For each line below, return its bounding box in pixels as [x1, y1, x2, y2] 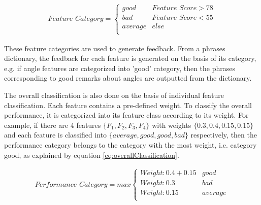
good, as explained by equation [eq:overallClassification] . [4, 149, 179, 160]
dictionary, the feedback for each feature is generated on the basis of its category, [4, 53, 256, 63]
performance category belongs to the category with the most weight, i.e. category [4, 140, 257, 150]
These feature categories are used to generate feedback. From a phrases [4, 43, 225, 53]
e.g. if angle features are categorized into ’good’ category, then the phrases [4, 62, 236, 73]
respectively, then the [190, 129, 257, 140]
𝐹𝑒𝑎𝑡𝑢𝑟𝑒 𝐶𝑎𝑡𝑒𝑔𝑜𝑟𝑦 [48, 15, 104, 23]
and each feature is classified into [4, 129, 107, 140]
